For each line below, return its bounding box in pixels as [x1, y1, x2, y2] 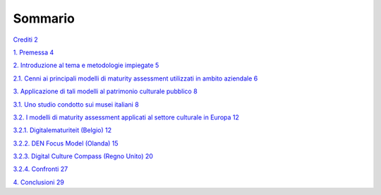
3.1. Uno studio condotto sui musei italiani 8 [13, 100, 139, 109]
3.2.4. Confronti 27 [13, 165, 68, 173]
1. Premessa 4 [13, 48, 54, 57]
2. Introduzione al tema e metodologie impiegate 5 [13, 61, 159, 70]
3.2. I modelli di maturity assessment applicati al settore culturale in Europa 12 [13, 113, 240, 122]
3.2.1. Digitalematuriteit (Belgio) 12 [13, 126, 112, 134]
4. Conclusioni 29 [13, 177, 65, 187]
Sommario [13, 11, 75, 26]
